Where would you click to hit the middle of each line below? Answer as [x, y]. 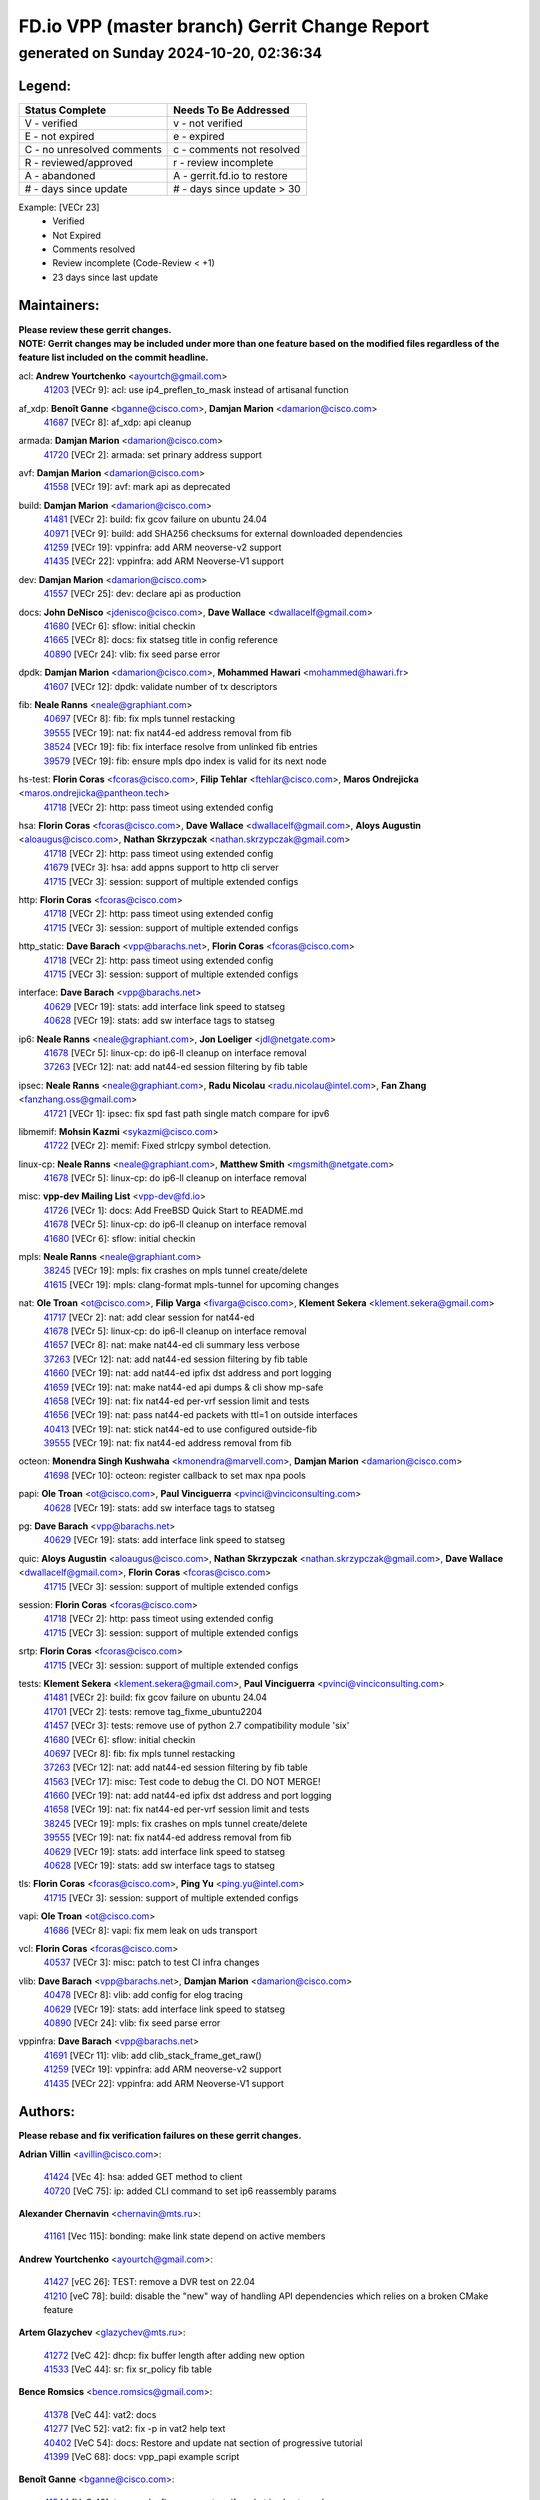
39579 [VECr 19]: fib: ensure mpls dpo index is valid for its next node [185, 761]
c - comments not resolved [236, 149]
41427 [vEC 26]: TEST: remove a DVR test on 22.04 [149, 2282]
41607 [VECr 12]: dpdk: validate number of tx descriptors [160, 686]
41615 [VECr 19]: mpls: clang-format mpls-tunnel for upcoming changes [191, 1284]
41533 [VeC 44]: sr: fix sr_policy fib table [127, 2369]
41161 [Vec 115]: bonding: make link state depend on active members [184, 2236]
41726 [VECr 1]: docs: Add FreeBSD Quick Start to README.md [173, 1210]
